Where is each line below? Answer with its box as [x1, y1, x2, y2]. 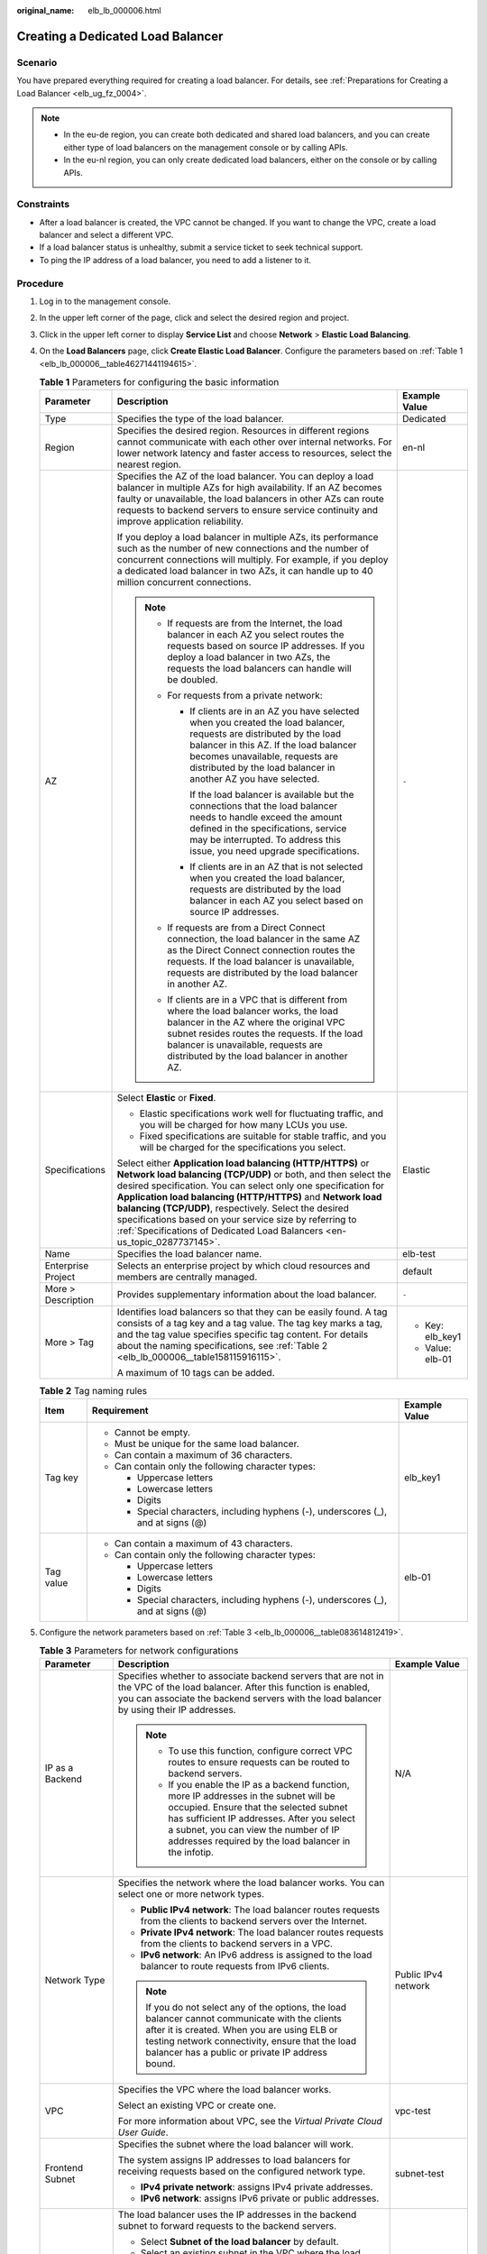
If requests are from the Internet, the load [167, 618, 343, 630]
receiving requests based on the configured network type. [117, 2165, 365, 2177]
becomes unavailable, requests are [189, 750, 338, 763]
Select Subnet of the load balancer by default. [140, 2236, 339, 2249]
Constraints [16, 198, 70, 211]
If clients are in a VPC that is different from [167, 994, 348, 1006]
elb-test [402, 1248, 436, 1260]
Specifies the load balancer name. [116, 1248, 262, 1260]
